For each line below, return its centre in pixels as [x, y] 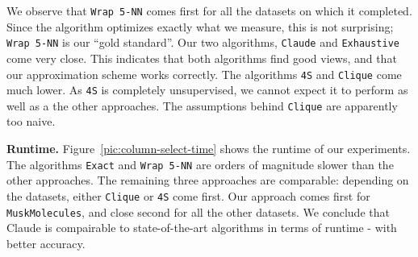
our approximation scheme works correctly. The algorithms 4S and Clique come [204, 74]
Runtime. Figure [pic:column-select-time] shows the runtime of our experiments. [209, 149]
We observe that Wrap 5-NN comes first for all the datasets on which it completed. [209, 10]
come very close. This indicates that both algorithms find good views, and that [202, 58]
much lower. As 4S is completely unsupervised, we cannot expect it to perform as [207, 90]
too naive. [31, 121]
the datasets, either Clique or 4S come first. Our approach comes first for [188, 195]
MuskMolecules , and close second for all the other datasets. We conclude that [198, 211]
